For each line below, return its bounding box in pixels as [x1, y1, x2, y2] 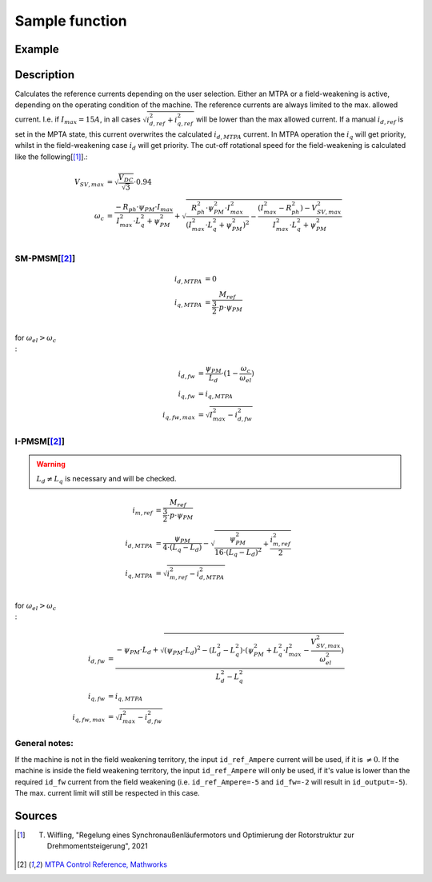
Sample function [14, 12, 127, 30]
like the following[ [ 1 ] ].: [14, 152, 88, 162]
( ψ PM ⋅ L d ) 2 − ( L [164, 645, 218, 657]
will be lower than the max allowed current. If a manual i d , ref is [196, 114, 404, 126]
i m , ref [132, 506, 154, 517]
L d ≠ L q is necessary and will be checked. [36, 474, 177, 485]
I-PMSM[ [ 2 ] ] [14, 436, 66, 447]
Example [14, 42, 59, 56]
